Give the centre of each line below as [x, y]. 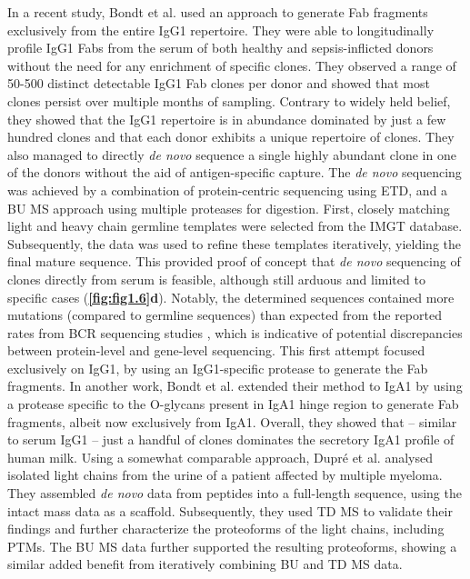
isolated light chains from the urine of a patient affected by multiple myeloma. [225, 475]
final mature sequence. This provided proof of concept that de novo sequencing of [234, 261]
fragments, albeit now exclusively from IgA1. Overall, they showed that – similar [232, 421]
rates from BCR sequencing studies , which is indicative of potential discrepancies [235, 332]
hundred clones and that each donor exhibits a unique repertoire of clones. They [231, 137]
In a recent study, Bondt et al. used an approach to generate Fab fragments [218, 12]
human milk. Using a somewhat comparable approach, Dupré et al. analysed [220, 457]
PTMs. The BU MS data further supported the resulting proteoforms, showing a [232, 546]
